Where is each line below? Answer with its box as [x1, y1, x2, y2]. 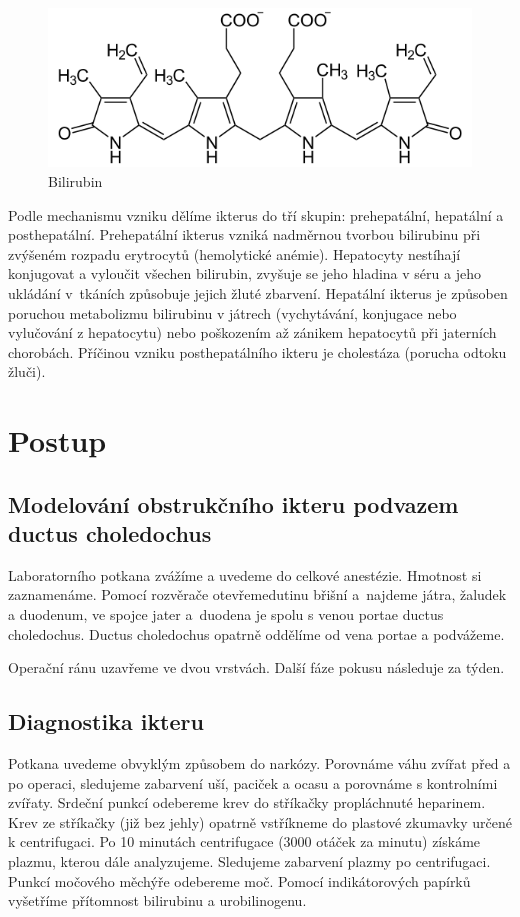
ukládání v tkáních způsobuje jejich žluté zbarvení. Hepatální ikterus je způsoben [8, 282, 508, 303]
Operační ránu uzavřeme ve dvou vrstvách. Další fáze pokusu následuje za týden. [8, 657, 505, 678]
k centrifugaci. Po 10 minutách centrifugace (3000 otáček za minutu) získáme [8, 831, 481, 852]
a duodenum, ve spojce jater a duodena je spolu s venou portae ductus [8, 604, 444, 625]
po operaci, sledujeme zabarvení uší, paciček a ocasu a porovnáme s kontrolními [8, 772, 498, 793]
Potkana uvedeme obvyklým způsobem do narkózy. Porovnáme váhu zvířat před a [8, 753, 511, 774]
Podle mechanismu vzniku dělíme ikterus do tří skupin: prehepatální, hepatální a [8, 204, 504, 225]
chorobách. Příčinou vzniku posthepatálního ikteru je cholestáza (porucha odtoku [8, 341, 507, 362]
